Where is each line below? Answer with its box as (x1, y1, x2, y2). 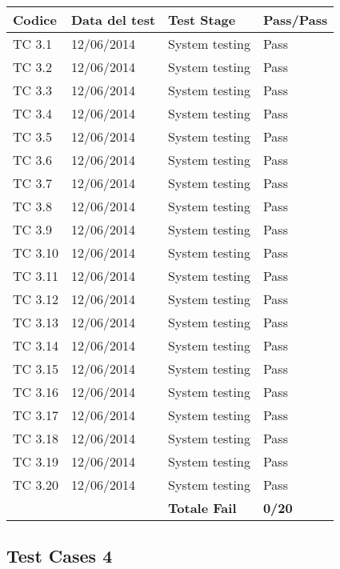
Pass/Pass (262, 10, 328, 29)
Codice (13, 10, 57, 29)
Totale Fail (168, 499, 237, 517)
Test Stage (168, 10, 236, 29)
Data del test (70, 10, 156, 29)
